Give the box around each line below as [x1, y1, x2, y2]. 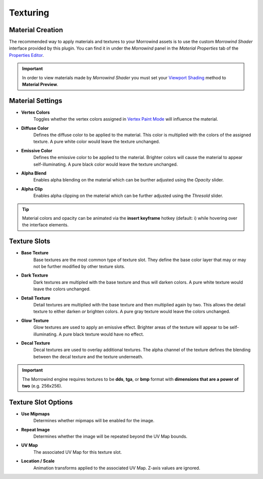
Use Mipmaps [21, 411, 50, 417]
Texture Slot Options [9, 398, 73, 406]
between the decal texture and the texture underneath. [33, 354, 144, 359]
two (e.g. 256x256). [22, 383, 63, 389]
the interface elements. [22, 222, 69, 228]
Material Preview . [22, 82, 58, 88]
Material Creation [9, 26, 63, 34]
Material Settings [9, 96, 63, 105]
